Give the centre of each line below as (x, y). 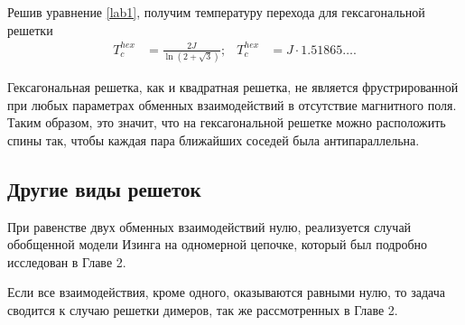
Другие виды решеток (104, 188)
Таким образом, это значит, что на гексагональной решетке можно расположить (227, 122)
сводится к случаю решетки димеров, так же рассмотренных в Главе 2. (203, 309)
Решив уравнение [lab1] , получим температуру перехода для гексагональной (216, 12)
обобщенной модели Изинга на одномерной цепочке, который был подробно (218, 244)
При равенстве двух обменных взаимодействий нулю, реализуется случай (209, 226)
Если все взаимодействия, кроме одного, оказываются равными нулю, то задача (226, 292)
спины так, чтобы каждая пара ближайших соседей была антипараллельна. (214, 139)
